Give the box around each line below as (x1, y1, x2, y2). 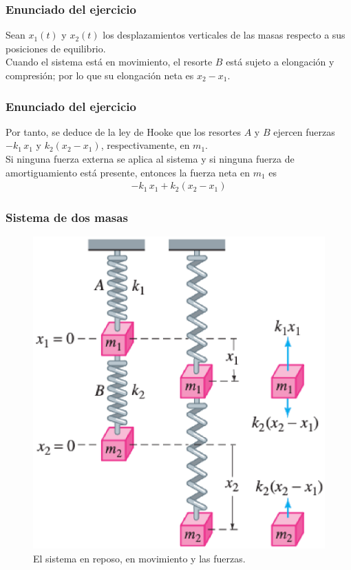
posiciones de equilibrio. (6, 41, 106, 55)
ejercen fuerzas (273, 124, 335, 139)
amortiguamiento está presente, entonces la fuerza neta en (6, 165, 250, 179)
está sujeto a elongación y (226, 54, 334, 69)
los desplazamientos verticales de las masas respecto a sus (103, 28, 345, 42)
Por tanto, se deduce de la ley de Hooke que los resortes (6, 124, 242, 139)
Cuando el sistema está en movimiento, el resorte (6, 54, 213, 69)
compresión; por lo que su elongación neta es (6, 68, 194, 82)
